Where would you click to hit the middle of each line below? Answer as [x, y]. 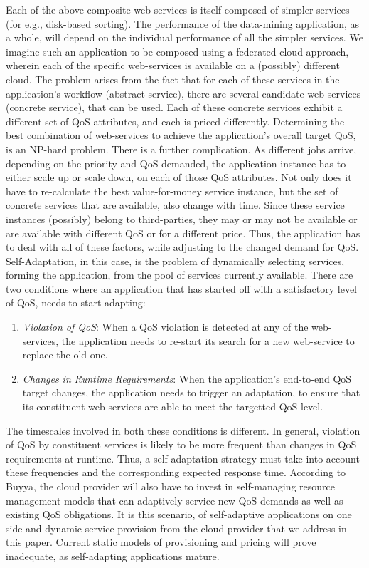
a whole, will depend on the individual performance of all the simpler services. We [184, 37]
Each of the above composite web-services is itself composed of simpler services [178, 9]
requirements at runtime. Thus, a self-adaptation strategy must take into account [183, 458]
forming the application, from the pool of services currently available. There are [180, 275]
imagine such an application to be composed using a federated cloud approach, [177, 51]
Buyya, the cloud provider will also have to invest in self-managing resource [171, 486]
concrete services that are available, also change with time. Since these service [175, 205]
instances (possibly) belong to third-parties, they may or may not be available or [182, 218]
